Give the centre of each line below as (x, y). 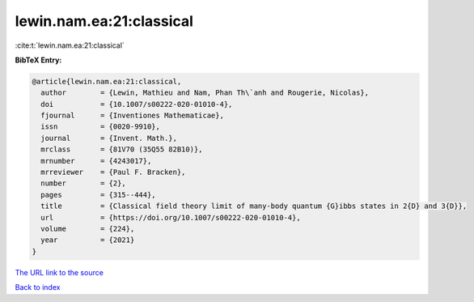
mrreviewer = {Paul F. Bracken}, (113, 172)
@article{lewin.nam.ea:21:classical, (107, 81)
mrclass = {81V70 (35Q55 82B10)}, (122, 149)
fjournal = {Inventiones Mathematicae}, (132, 116)
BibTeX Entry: (38, 60)
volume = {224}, (88, 229)
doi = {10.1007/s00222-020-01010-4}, (137, 104)
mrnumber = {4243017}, (96, 161)
